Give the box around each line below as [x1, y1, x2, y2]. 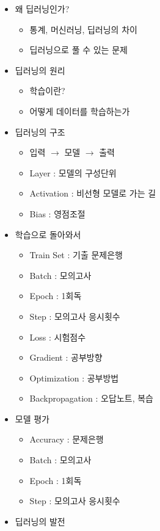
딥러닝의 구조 [15, 125, 65, 138]
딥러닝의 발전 [15, 515, 65, 527]
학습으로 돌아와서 [15, 228, 81, 240]
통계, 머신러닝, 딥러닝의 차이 [29, 23, 137, 35]
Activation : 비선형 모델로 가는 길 [29, 187, 156, 200]
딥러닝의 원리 [15, 63, 65, 76]
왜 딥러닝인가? [15, 2, 70, 15]
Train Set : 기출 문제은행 [29, 248, 123, 261]
